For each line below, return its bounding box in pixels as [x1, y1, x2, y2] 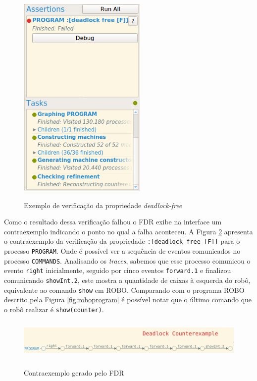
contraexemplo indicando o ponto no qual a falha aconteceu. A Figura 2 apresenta [4, 226, 253, 236]
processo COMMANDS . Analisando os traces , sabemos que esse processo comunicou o [4, 255, 251, 266]
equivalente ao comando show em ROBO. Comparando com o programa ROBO [4, 284, 245, 295]
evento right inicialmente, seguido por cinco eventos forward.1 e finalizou [4, 265, 231, 275]
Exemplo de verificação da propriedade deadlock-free [24, 200, 182, 210]
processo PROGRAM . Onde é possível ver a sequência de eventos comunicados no [4, 245, 241, 256]
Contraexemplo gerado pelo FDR [24, 367, 124, 378]
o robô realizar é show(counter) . [4, 304, 104, 314]
